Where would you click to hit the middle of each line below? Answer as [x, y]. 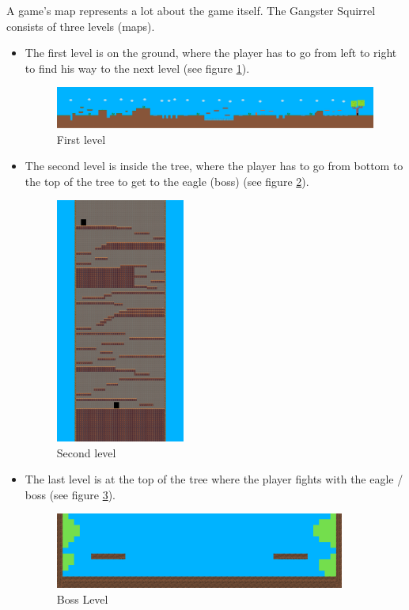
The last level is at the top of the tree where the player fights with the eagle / [214, 479]
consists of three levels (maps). [81, 26]
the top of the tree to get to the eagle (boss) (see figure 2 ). [167, 181]
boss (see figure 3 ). [70, 494]
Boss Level [82, 599]
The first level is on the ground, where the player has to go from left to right [211, 53]
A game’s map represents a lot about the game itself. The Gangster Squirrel [191, 10]
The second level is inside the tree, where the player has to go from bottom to [214, 166]
